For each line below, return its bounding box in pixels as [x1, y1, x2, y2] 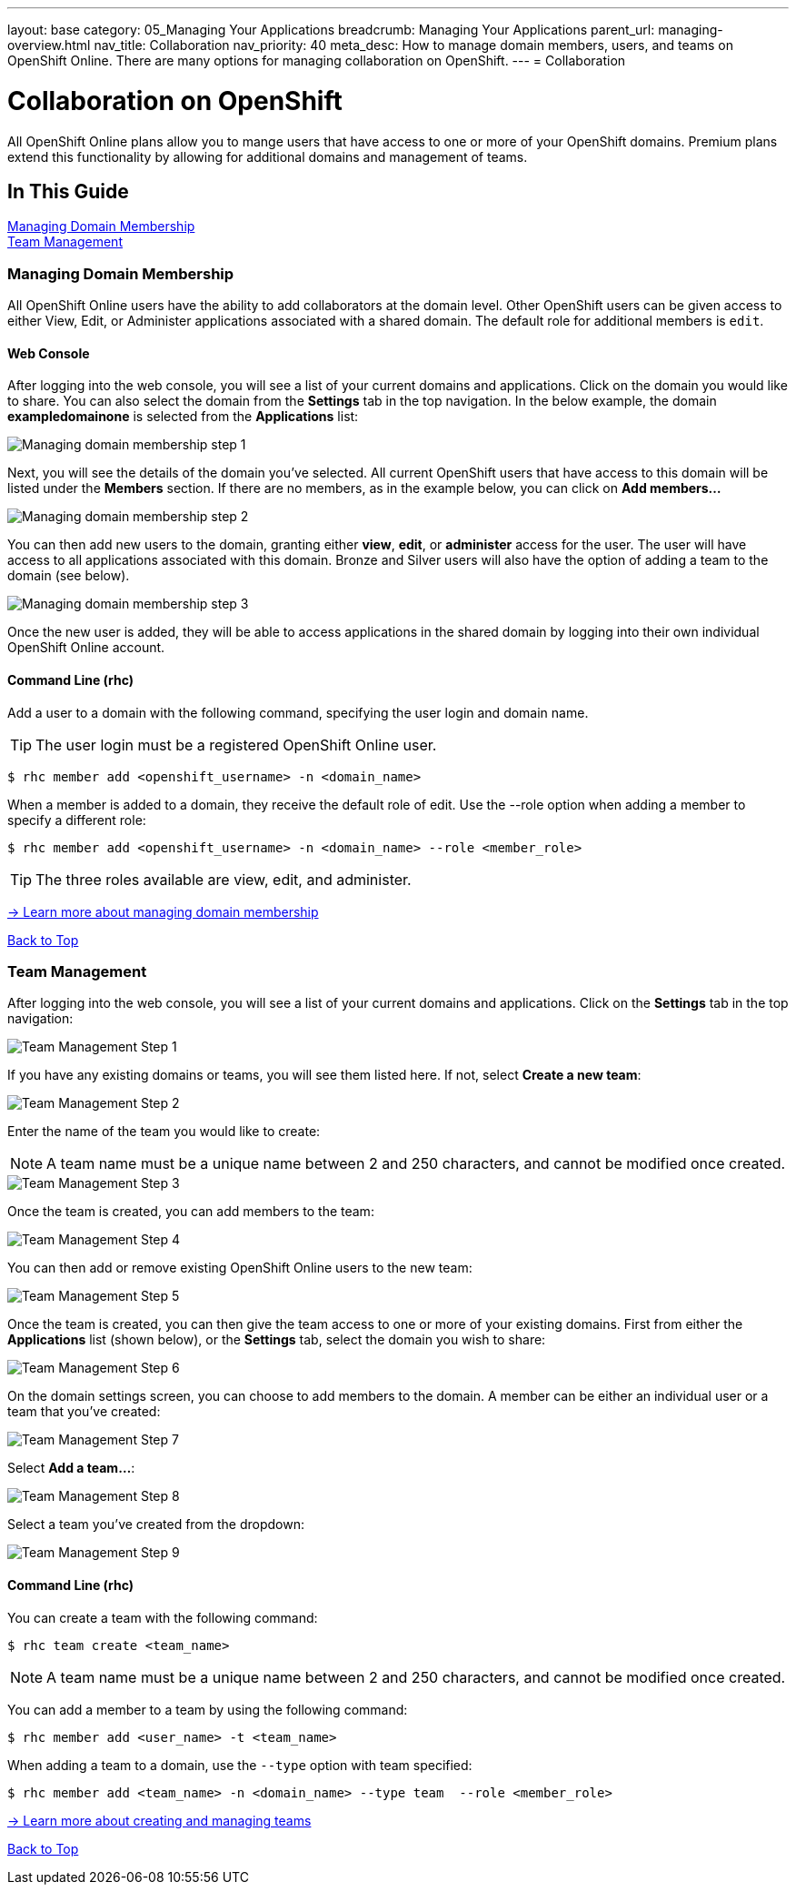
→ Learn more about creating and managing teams [7, 1812, 312, 1828]
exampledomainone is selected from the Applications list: [7, 408, 359, 425]
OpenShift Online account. [7, 639, 165, 656]
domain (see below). [7, 568, 130, 584]
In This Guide [7, 179, 129, 203]
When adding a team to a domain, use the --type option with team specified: [7, 1756, 473, 1773]
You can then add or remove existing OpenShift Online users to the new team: [7, 1260, 473, 1276]
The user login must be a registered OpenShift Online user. [35, 735, 437, 754]
